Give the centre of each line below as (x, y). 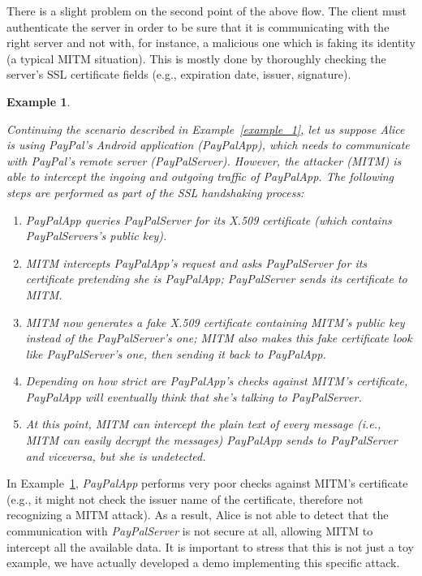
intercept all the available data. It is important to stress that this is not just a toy (210, 546)
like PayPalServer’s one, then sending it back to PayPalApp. (176, 353)
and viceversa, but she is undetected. (116, 456)
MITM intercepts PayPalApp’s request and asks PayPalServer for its (196, 262)
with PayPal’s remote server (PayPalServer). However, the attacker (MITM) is (204, 160)
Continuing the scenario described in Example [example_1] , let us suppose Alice (206, 129)
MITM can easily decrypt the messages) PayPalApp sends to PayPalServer (211, 440)
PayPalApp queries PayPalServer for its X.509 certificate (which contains (209, 219)
